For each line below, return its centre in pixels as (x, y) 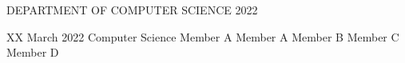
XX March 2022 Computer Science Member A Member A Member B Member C (203, 36)
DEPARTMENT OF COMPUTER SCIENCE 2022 (132, 10)
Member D (33, 52)
